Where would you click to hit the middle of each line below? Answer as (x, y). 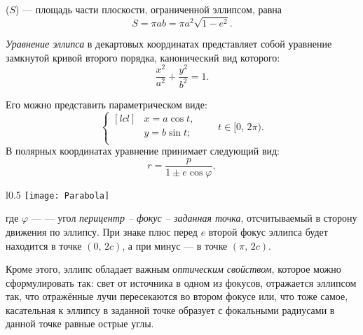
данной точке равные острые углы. (80, 323)
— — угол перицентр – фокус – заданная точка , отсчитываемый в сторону (194, 218)
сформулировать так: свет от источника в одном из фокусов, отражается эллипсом (181, 282)
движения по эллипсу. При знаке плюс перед (102, 231)
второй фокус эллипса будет (268, 231)
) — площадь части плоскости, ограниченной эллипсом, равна (149, 9)
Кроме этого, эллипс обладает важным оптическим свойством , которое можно (173, 269)
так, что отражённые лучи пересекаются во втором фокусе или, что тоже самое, (177, 296)
